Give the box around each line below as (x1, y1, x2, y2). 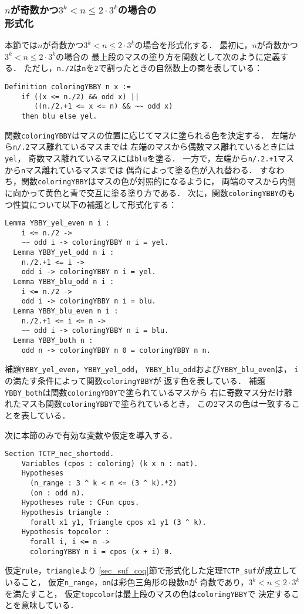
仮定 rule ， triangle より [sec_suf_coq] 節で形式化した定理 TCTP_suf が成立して (5, 564, 298, 576)
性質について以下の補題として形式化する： (12, 198, 177, 210)
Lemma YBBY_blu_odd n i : (13, 278, 114, 286)
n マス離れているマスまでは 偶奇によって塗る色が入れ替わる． (21, 163, 257, 176)
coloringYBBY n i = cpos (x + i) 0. (29, 547, 173, 556)
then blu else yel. (21, 112, 97, 120)
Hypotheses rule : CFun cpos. (21, 498, 140, 507)
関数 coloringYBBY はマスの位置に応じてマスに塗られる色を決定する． (5, 129, 269, 141)
